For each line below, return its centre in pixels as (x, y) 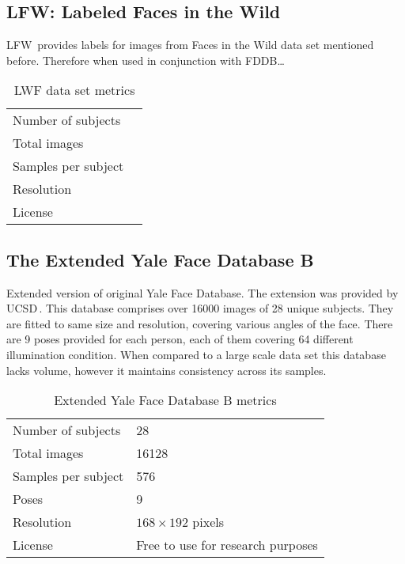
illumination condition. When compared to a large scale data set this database (196, 354)
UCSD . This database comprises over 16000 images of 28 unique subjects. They (200, 308)
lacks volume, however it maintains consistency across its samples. (167, 370)
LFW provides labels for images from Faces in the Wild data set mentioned (190, 45)
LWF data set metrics (74, 90)
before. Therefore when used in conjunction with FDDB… (146, 60)
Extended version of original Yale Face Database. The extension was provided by (202, 292)
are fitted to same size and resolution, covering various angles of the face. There (200, 323)
